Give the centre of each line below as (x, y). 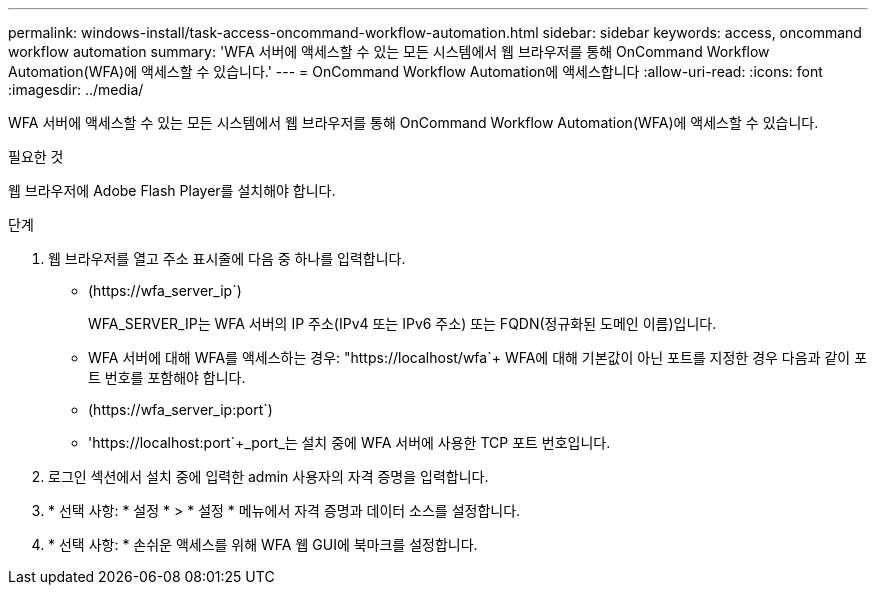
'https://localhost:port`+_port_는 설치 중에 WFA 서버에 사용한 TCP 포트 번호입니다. (349, 442)
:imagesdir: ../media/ (76, 89)
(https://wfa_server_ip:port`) (180, 409)
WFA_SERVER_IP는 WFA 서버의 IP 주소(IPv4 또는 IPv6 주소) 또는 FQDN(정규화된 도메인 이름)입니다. (402, 323)
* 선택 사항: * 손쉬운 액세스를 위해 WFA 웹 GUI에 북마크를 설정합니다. (263, 544)
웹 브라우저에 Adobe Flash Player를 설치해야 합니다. (172, 190)
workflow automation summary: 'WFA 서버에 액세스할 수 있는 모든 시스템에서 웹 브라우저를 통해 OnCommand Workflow (389, 51)
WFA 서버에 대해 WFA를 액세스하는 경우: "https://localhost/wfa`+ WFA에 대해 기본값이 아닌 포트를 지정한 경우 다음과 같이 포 (478, 357)
